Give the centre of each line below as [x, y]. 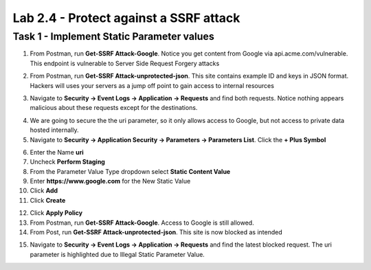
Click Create [48, 200]
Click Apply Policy [56, 213]
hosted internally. [54, 130]
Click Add [44, 191]
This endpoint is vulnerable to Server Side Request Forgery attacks [125, 63]
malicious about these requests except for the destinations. [114, 108]
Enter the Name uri [57, 152]
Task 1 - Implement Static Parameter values [113, 36]
